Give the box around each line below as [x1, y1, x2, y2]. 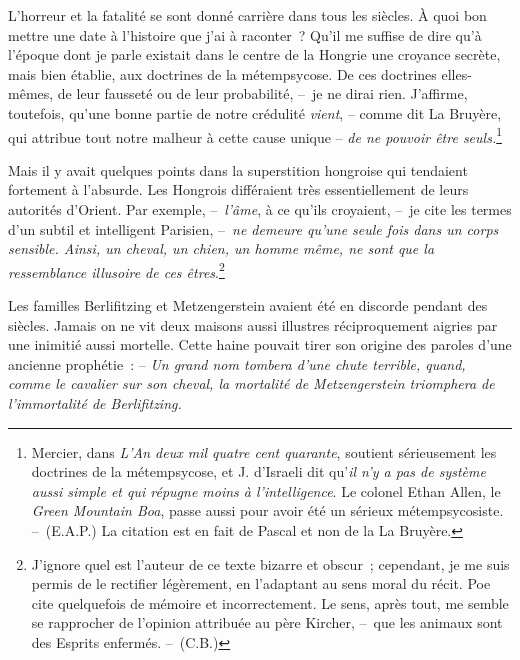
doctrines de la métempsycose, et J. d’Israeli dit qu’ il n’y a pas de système [31, 461, 486, 482]
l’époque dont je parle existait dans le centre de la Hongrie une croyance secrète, [8, 44, 501, 65]
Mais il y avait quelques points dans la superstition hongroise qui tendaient [8, 159, 468, 180]
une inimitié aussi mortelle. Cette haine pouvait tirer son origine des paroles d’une [8, 334, 512, 355]
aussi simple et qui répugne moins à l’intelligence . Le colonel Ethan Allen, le [31, 480, 501, 501]
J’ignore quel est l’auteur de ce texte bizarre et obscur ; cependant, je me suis [31, 553, 510, 574]
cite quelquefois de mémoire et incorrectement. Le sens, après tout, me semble [31, 592, 509, 613]
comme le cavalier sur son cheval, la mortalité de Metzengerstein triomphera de [8, 373, 495, 394]
